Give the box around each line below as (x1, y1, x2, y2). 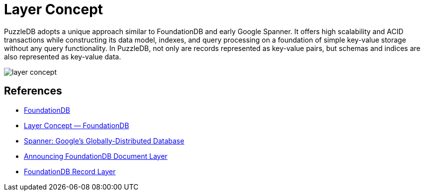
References (4, 85, 62, 97)
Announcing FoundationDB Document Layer (24, 151, 168, 160)
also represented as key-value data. (4, 52, 121, 61)
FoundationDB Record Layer (24, 167, 116, 176)
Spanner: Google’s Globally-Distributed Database (24, 136, 184, 145)
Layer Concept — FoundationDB (24, 121, 129, 130)
